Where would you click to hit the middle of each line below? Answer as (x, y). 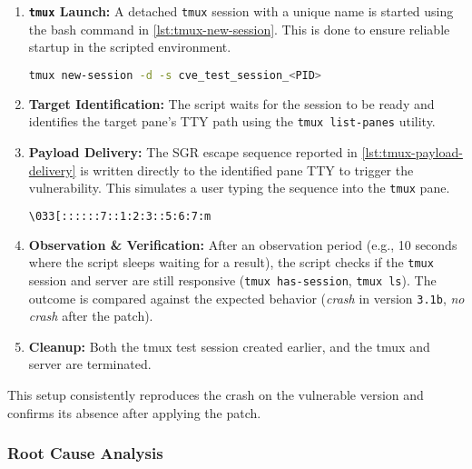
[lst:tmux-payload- (412, 151)
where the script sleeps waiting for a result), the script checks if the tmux (231, 262)
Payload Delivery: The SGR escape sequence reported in (193, 151)
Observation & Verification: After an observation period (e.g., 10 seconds (243, 244)
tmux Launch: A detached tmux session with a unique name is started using (241, 11)
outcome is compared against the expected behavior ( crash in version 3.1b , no (246, 298)
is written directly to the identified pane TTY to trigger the (247, 170)
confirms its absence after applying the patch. (134, 412)
